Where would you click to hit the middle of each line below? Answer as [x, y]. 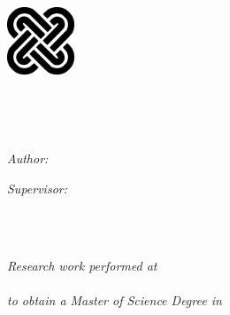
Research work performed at [82, 265]
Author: [28, 158]
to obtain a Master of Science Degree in [115, 299]
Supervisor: [37, 188]
